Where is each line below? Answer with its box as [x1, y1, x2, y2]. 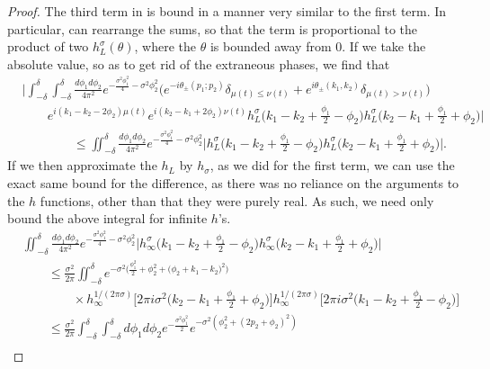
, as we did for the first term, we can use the [209, 156, 455, 175]
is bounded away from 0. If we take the [209, 37, 426, 56]
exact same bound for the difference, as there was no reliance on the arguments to [7, 173, 459, 192]
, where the [134, 37, 196, 56]
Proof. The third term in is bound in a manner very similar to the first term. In [7, 2, 447, 20]
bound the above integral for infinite [7, 209, 208, 228]
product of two [7, 37, 89, 56]
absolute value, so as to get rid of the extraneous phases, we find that [7, 54, 390, 73]
